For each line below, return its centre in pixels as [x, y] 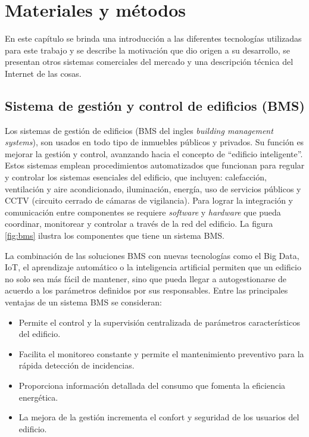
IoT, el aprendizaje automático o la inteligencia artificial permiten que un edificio [153, 267]
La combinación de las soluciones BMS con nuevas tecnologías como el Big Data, [152, 255]
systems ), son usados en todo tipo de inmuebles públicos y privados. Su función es [154, 142]
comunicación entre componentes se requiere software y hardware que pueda [143, 212]
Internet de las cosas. [43, 73]
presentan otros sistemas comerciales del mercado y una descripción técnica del [149, 62]
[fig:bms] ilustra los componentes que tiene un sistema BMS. [115, 235]
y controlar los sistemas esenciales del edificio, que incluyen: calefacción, [136, 177]
